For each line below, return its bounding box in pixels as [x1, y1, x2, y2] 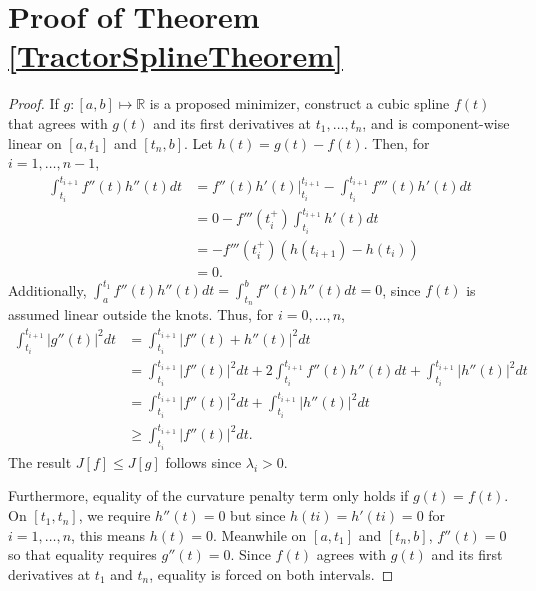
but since [230, 505, 286, 526]
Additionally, [8, 279, 87, 300]
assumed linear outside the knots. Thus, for [8, 304, 274, 325]
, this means [71, 524, 146, 545]
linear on [8, 132, 62, 153]
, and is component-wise [362, 112, 510, 133]
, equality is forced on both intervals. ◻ [149, 563, 394, 584]
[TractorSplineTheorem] [8, 35, 343, 76]
